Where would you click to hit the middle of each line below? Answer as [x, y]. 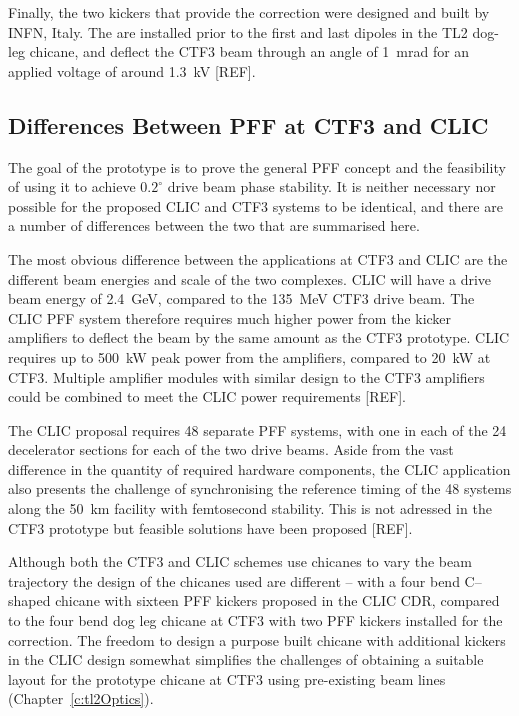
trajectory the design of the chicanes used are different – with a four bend [234, 580]
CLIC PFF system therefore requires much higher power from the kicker [230, 317]
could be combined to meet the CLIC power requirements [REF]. [207, 396]
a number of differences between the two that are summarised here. [214, 225]
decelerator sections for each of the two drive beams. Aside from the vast [231, 449]
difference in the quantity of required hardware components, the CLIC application [259, 468]
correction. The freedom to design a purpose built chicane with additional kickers [257, 639]
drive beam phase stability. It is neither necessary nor [331, 186]
